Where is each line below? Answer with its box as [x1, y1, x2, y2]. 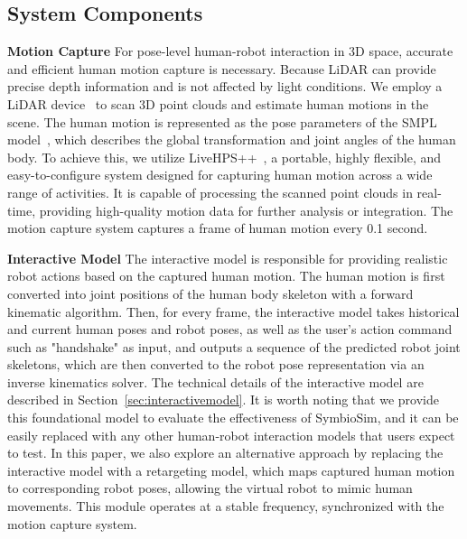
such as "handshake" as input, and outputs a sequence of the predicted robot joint [7, 337, 461, 356]
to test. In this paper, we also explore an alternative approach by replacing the [7, 443, 444, 462]
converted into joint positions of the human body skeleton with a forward [7, 283, 414, 302]
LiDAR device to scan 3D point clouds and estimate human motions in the [7, 94, 429, 113]
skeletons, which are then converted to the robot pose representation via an [7, 355, 425, 374]
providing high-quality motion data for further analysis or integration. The [39, 200, 453, 219]
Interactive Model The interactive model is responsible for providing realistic [7, 248, 448, 267]
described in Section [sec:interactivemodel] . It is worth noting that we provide [7, 390, 439, 409]
